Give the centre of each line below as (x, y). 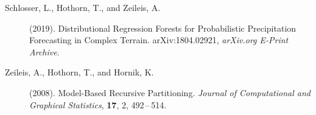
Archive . (44, 51)
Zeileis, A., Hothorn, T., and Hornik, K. (79, 72)
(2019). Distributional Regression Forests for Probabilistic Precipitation (163, 28)
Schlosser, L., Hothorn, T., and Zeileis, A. (83, 7)
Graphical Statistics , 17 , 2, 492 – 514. (98, 104)
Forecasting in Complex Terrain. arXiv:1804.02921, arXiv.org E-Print (159, 40)
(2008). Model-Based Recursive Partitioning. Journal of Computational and (170, 92)
